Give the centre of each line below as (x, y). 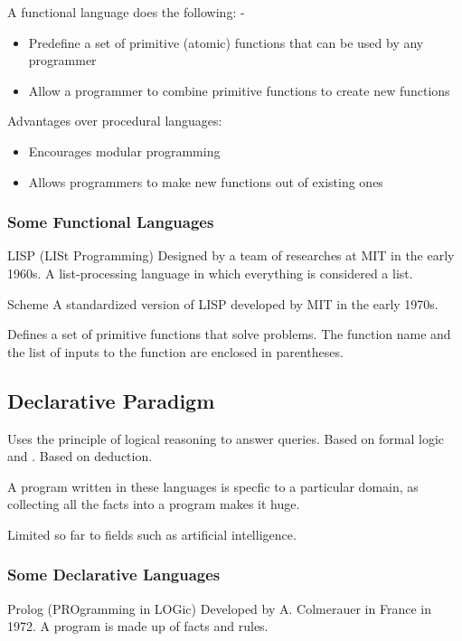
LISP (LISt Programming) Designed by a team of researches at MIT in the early (231, 255)
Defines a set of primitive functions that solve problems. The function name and (229, 334)
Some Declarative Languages (114, 575)
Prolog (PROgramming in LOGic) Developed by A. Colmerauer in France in (219, 608)
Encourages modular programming (124, 151)
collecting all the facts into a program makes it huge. (154, 504)
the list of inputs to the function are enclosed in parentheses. (175, 351)
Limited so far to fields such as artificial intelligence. (152, 534)
